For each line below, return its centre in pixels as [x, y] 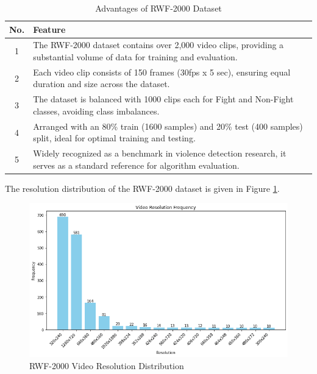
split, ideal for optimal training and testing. [114, 138]
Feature [49, 29]
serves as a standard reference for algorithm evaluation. [136, 165]
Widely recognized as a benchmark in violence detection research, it [160, 153]
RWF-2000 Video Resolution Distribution [107, 365]
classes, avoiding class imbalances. [96, 111]
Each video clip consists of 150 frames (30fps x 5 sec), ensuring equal [162, 72]
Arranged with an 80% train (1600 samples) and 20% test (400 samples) [168, 126]
